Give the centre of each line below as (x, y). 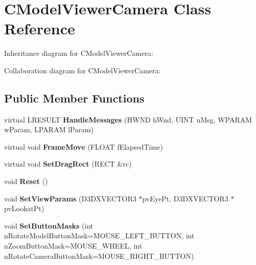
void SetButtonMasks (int (49, 225)
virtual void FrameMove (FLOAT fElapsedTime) (84, 146)
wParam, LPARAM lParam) (49, 129)
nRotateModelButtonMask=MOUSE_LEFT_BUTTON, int (99, 236)
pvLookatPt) (24, 208)
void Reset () (26, 181)
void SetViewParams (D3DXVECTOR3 (70, 198)
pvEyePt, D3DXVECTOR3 (185, 198)
